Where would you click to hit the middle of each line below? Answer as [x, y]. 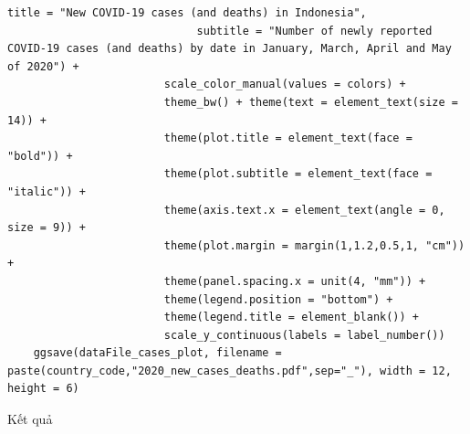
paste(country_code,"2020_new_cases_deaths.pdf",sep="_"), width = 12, [230, 370]
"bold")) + [40, 156]
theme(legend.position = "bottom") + [278, 299]
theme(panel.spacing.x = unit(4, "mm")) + [295, 281]
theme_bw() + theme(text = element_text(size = [311, 102]
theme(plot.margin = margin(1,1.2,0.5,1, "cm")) [314, 245]
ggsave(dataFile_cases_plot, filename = [157, 353]
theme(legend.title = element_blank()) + [292, 318]
